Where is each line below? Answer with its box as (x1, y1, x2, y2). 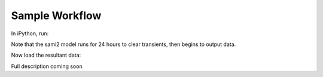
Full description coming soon (11, 63, 83, 70)
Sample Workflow (11, 9, 102, 22)
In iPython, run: (11, 30, 49, 37)
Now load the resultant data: (11, 51, 81, 59)
